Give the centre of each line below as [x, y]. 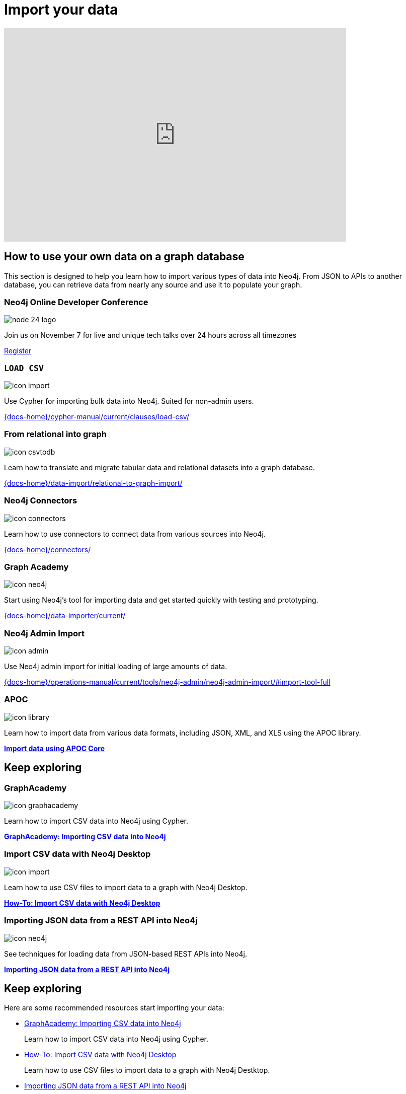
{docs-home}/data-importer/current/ [65, 616]
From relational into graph [55, 434]
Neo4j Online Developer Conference [76, 302]
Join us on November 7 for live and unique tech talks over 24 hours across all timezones [150, 335]
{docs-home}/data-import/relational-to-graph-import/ [93, 483]
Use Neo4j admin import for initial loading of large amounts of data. [116, 667]
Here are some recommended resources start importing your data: [114, 1008]
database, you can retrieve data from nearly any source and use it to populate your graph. [153, 284]
